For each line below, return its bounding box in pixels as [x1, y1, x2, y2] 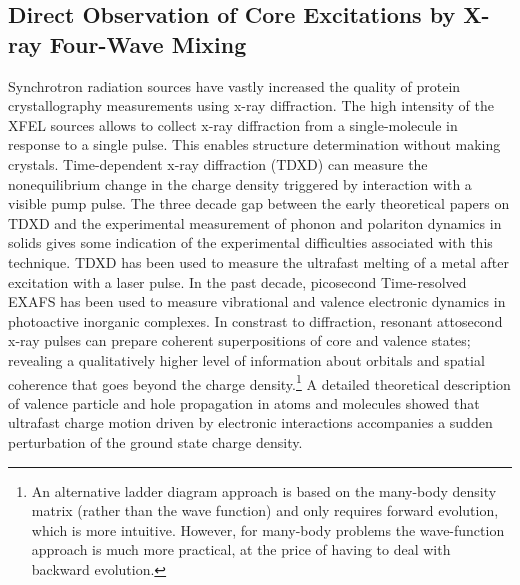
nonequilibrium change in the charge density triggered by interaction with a [8, 173, 472, 194]
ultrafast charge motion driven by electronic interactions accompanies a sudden [8, 412, 493, 433]
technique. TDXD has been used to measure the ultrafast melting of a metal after [8, 251, 509, 272]
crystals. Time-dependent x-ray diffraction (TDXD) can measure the [8, 153, 428, 174]
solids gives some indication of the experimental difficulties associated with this [8, 232, 493, 253]
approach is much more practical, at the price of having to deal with [31, 539, 451, 560]
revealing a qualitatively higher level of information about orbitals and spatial [8, 349, 485, 370]
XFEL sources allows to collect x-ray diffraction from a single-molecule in [8, 114, 458, 135]
